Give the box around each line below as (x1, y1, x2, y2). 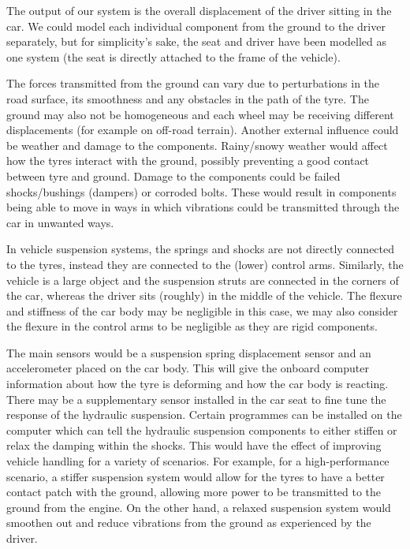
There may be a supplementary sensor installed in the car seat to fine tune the (6, 390, 386, 407)
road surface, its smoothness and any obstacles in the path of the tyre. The (6, 90, 369, 106)
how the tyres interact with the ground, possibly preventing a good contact (6, 152, 370, 169)
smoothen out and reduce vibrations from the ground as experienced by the (6, 514, 371, 531)
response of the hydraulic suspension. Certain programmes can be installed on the (6, 406, 402, 423)
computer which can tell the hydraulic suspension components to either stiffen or (6, 421, 397, 438)
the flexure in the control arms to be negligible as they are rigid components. (6, 318, 378, 334)
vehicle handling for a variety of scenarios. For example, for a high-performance (6, 453, 389, 469)
